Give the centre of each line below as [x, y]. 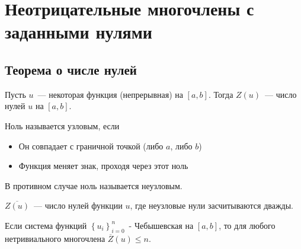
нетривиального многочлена [55, 238]
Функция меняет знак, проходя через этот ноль [103, 166]
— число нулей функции [78, 205]
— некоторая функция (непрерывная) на [110, 94]
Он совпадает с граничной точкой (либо [91, 146]
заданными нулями [79, 32]
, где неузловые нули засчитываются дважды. [212, 205]
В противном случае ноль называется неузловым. [94, 185]
